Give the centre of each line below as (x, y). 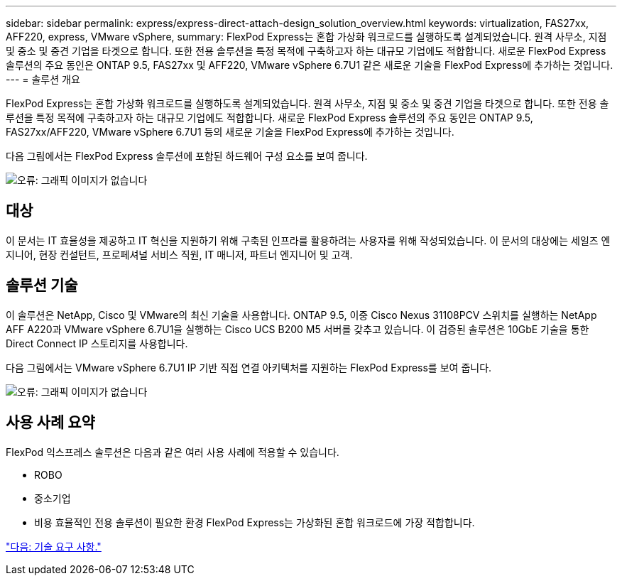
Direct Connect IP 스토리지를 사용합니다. (97, 343)
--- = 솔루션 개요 (43, 79)
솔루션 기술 (42, 286)
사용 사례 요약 (50, 423)
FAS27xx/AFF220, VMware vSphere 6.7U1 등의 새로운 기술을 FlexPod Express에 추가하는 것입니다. (230, 132)
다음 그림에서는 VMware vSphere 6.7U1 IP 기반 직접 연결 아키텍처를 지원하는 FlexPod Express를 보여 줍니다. (249, 367)
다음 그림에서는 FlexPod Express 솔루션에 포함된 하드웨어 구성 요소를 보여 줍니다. (187, 156)
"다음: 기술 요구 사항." (54, 546)
